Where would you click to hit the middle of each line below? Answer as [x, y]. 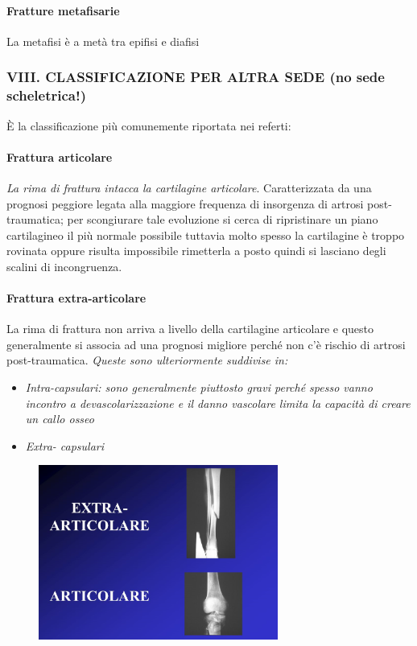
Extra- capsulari [65, 445]
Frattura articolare [60, 156]
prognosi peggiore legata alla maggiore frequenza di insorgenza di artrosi [185, 203]
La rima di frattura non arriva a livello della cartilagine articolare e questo [190, 329]
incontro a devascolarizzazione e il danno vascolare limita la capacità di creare [218, 403]
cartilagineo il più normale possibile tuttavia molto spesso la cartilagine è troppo [206, 235]
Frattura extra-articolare [76, 298]
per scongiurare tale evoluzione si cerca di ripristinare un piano [223, 219]
